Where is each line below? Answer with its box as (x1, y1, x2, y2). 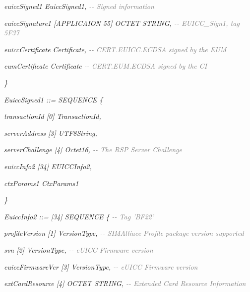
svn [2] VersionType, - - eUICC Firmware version (4, 244, 153, 255)
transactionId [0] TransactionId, (4, 111, 101, 121)
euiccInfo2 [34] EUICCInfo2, (4, 161, 92, 171)
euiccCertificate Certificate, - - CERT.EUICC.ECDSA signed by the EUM (4, 44, 227, 54)
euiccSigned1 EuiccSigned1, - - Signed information (4, 1, 154, 11)
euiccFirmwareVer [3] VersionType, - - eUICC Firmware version (4, 261, 198, 272)
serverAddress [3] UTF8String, (4, 127, 97, 138)
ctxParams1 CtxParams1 (4, 178, 79, 188)
